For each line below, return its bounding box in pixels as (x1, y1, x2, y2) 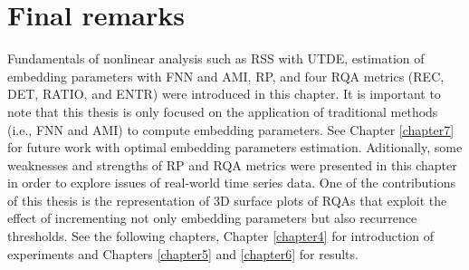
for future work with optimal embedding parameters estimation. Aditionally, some (7, 138, 463, 157)
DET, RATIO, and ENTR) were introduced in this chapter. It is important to (7, 84, 441, 103)
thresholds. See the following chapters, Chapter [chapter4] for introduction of (7, 227, 435, 246)
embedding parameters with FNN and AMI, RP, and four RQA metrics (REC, (7, 66, 445, 85)
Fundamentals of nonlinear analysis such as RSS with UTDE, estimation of (7, 49, 425, 68)
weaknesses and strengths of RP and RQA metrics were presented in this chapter (7, 155, 457, 174)
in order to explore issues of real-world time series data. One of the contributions (7, 173, 455, 192)
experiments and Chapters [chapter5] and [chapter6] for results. (7, 244, 359, 263)
